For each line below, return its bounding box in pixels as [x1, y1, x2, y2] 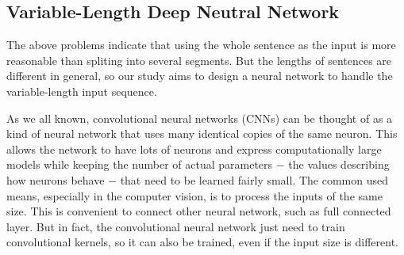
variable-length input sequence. [6, 82, 157, 99]
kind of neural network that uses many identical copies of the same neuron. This [6, 125, 398, 142]
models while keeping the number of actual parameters [6, 156, 273, 173]
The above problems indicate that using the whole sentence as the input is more [6, 36, 396, 53]
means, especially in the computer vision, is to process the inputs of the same [6, 187, 383, 204]
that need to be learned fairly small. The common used [120, 171, 389, 188]
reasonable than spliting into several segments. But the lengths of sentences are [6, 51, 392, 68]
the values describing [288, 156, 390, 173]
